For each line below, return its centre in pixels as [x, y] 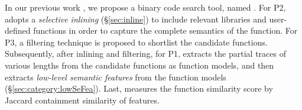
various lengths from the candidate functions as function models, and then [139, 65]
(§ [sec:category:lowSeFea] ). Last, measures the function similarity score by [139, 88]
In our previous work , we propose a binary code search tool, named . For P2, [145, 7]
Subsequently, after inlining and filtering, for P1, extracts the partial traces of [145, 54]
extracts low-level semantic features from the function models [116, 77]
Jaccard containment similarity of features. [82, 100]
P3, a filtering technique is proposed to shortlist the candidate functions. [136, 42]
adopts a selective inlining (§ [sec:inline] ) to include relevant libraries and [136, 19]
